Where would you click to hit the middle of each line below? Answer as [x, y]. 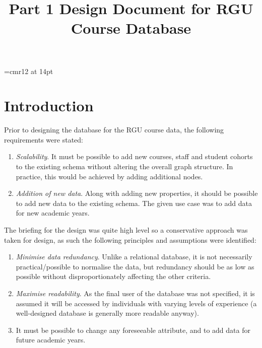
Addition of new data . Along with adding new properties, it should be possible [137, 193]
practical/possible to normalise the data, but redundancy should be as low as [135, 266]
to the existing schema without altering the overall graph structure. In [124, 166]
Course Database [131, 28]
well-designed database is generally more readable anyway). [107, 313]
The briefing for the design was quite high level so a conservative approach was [126, 230]
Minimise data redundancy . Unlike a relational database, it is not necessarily [134, 257]
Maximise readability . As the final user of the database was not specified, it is [135, 293]
